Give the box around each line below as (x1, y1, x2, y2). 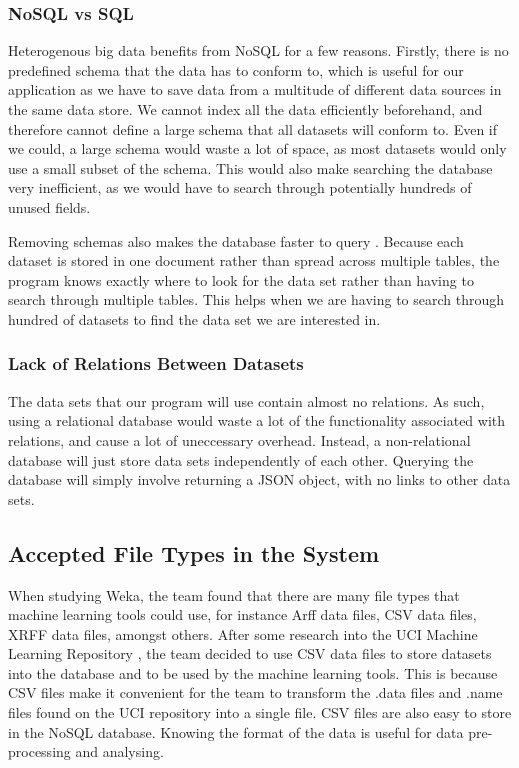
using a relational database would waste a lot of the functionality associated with (8, 410, 506, 431)
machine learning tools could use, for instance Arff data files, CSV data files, (8, 604, 477, 625)
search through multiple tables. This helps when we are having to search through (8, 289, 505, 310)
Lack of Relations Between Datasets (8, 351, 304, 376)
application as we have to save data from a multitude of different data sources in (8, 79, 502, 100)
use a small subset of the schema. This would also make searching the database (8, 157, 493, 178)
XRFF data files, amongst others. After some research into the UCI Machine (8, 623, 478, 644)
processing (8, 741, 71, 762)
